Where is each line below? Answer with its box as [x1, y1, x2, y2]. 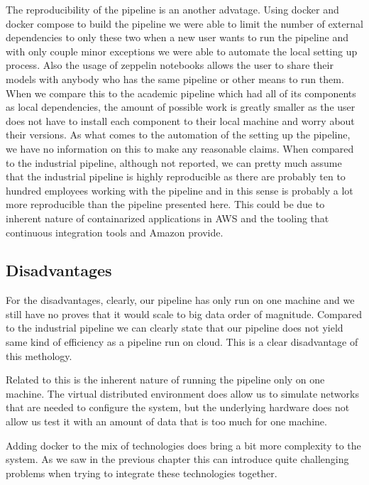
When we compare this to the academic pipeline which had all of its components [6, 85, 356, 100]
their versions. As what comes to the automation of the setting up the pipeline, [6, 127, 351, 142]
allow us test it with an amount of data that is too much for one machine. [6, 414, 327, 429]
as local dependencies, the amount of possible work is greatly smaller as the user [6, 99, 356, 114]
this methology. [6, 348, 72, 363]
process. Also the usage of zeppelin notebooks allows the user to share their [6, 58, 334, 72]
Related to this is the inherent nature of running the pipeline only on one [6, 372, 325, 387]
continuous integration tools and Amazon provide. [6, 224, 224, 239]
